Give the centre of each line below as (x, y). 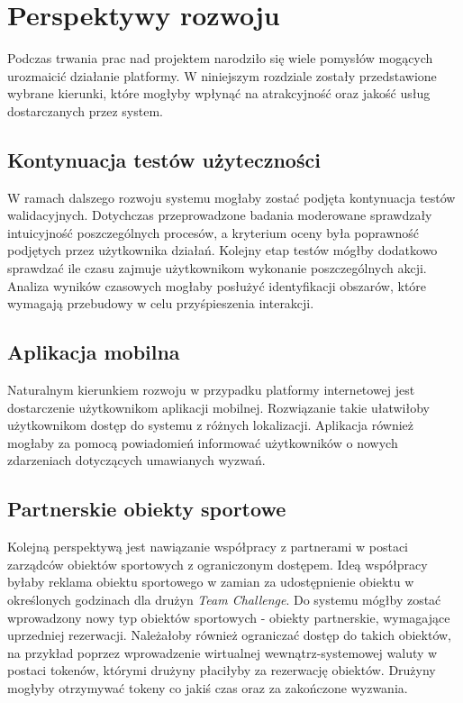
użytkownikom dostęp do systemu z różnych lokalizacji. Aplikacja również (211, 425)
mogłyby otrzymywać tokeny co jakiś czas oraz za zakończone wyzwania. (208, 687)
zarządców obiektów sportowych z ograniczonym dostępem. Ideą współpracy (218, 564)
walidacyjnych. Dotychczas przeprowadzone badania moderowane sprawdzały (220, 215)
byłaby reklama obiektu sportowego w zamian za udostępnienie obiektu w (211, 582)
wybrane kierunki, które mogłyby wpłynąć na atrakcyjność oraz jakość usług (219, 93)
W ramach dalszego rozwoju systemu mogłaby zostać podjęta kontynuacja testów (231, 197)
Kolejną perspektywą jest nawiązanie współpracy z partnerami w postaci (208, 547)
